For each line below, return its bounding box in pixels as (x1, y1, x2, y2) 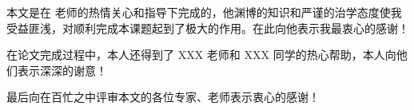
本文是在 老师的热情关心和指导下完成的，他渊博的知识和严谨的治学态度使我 (6, 4, 402, 20)
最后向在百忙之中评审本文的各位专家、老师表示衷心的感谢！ (6, 88, 320, 105)
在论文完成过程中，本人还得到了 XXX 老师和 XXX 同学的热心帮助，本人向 (6, 46, 396, 63)
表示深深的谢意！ (17, 61, 107, 78)
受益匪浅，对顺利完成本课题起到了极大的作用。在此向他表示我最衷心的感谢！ (6, 19, 409, 36)
